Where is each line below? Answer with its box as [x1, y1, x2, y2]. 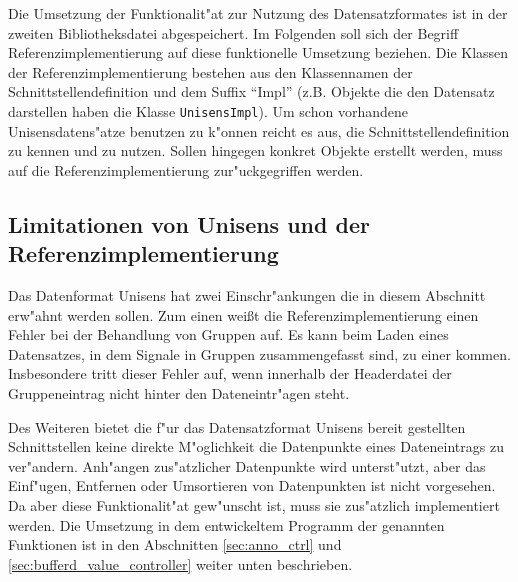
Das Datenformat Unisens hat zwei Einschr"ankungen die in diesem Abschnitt [8, 285, 486, 305]
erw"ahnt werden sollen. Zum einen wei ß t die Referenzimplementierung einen [8, 304, 479, 325]
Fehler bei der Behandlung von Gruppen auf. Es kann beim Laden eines [8, 324, 449, 345]
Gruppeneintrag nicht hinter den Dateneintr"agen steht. [8, 382, 350, 403]
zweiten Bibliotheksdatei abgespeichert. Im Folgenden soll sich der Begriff [8, 22, 459, 43]
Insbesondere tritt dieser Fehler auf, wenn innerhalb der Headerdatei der [8, 363, 452, 384]
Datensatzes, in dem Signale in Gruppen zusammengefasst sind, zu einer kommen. [8, 343, 511, 364]
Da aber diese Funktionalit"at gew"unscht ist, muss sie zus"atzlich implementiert [8, 494, 500, 515]
